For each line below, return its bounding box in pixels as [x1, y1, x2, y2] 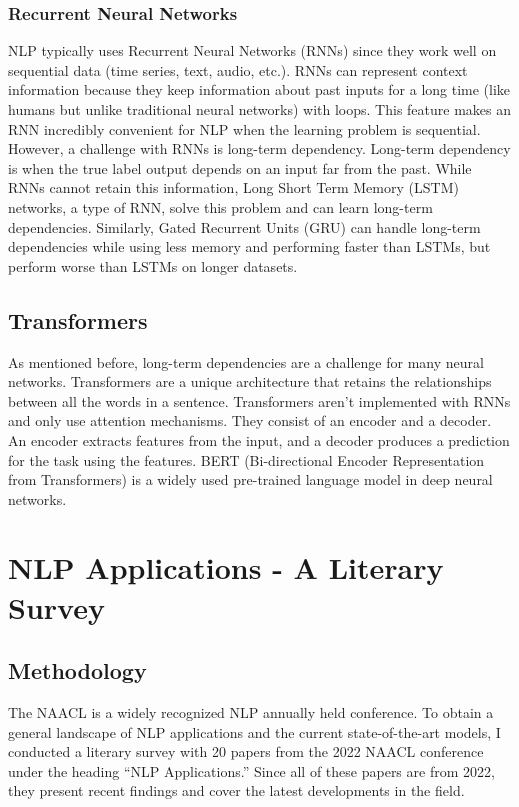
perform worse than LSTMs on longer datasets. [8, 255, 298, 276]
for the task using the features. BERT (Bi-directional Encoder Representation [8, 449, 485, 470]
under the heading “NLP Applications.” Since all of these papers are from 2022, [8, 760, 495, 781]
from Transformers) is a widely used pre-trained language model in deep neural [8, 469, 493, 490]
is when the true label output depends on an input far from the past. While [8, 157, 472, 178]
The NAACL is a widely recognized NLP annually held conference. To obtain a [8, 702, 494, 723]
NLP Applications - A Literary [8, 547, 444, 588]
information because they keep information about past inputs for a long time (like [8, 79, 511, 100]
